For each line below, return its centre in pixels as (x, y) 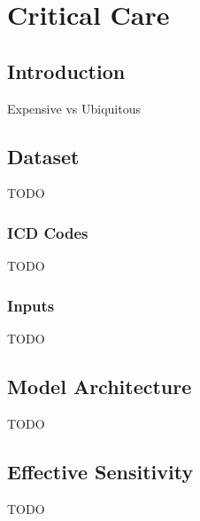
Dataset (43, 156)
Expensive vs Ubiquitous (74, 108)
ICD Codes (48, 232)
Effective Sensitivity (100, 471)
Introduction (66, 71)
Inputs (31, 305)
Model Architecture (100, 386)
